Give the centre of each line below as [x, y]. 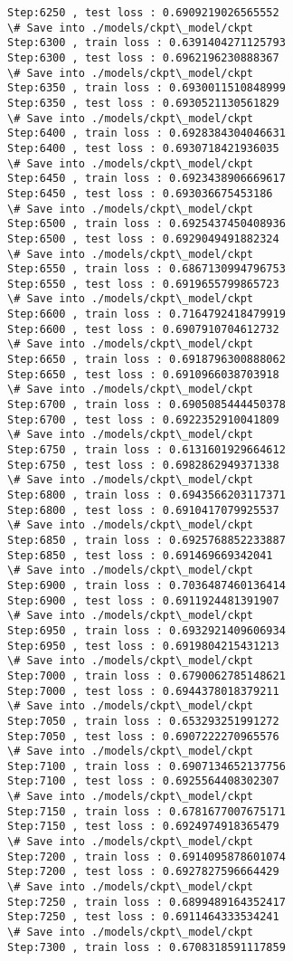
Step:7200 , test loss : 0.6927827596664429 [143, 872]
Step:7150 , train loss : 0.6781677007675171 [146, 811]
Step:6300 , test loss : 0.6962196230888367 [143, 57]
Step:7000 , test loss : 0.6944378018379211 [143, 691]
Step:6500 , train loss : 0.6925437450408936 [146, 224]
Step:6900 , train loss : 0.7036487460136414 [146, 585]
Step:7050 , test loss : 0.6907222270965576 [143, 736]
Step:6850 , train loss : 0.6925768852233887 [146, 540]
